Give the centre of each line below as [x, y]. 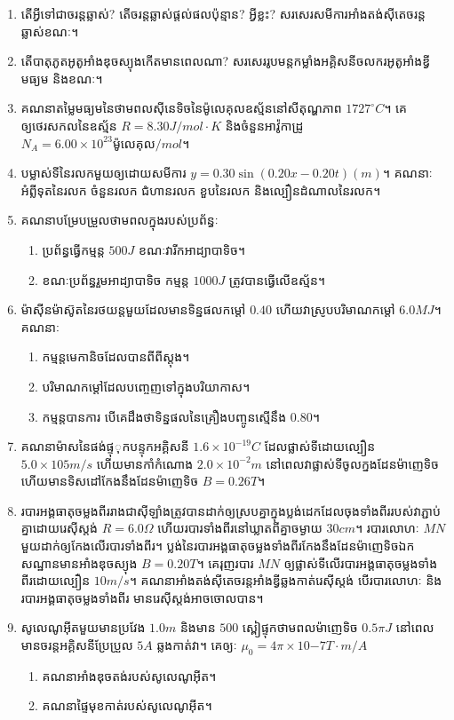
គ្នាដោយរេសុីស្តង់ [59, 528]
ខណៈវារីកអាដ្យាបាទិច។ [192, 249]
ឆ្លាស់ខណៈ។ [50, 31]
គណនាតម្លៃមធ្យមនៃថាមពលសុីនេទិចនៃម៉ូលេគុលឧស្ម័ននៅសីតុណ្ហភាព [181, 108]
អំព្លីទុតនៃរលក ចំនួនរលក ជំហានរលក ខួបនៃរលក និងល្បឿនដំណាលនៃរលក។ [201, 190]
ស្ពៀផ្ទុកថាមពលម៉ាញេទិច [300, 627]
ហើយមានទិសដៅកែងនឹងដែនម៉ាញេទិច [110, 481]
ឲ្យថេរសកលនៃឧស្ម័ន [69, 125]
